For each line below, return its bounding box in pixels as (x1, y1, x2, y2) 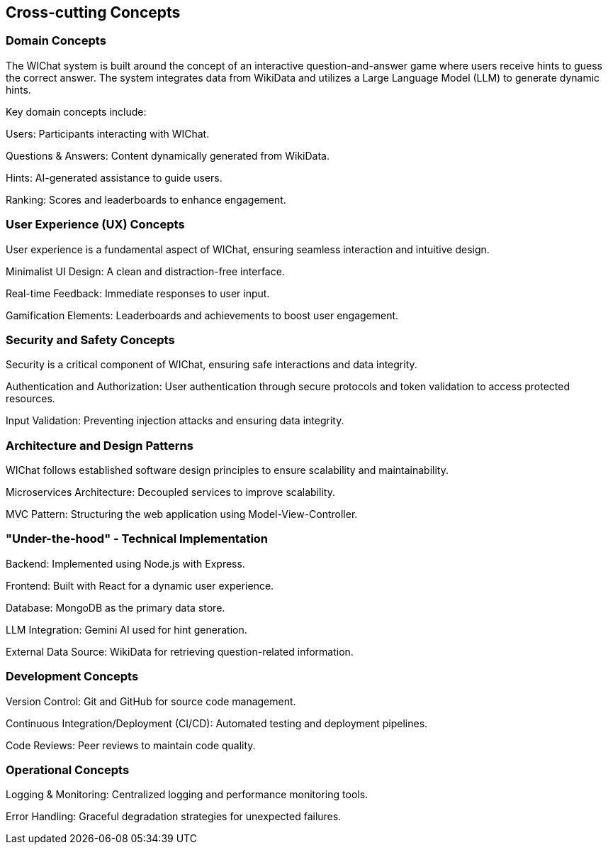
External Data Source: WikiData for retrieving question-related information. (6, 645, 354, 658)
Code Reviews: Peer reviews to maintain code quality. (6, 739, 256, 751)
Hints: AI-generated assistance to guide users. (6, 171, 223, 184)
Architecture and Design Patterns (6, 438, 193, 453)
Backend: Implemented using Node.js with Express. (6, 557, 245, 570)
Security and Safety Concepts (6, 332, 175, 347)
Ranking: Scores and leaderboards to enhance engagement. (6, 193, 286, 206)
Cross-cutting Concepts (6, 4, 181, 21)
